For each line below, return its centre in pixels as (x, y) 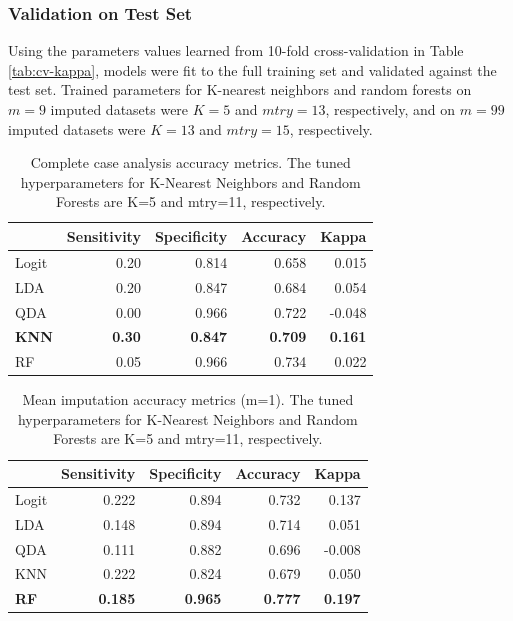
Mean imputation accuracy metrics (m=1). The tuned (188, 399)
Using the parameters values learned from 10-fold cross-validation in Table (236, 50)
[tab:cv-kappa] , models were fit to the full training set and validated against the (252, 69)
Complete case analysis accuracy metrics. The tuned (190, 162)
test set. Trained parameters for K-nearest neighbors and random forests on (240, 89)
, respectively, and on (390, 109)
